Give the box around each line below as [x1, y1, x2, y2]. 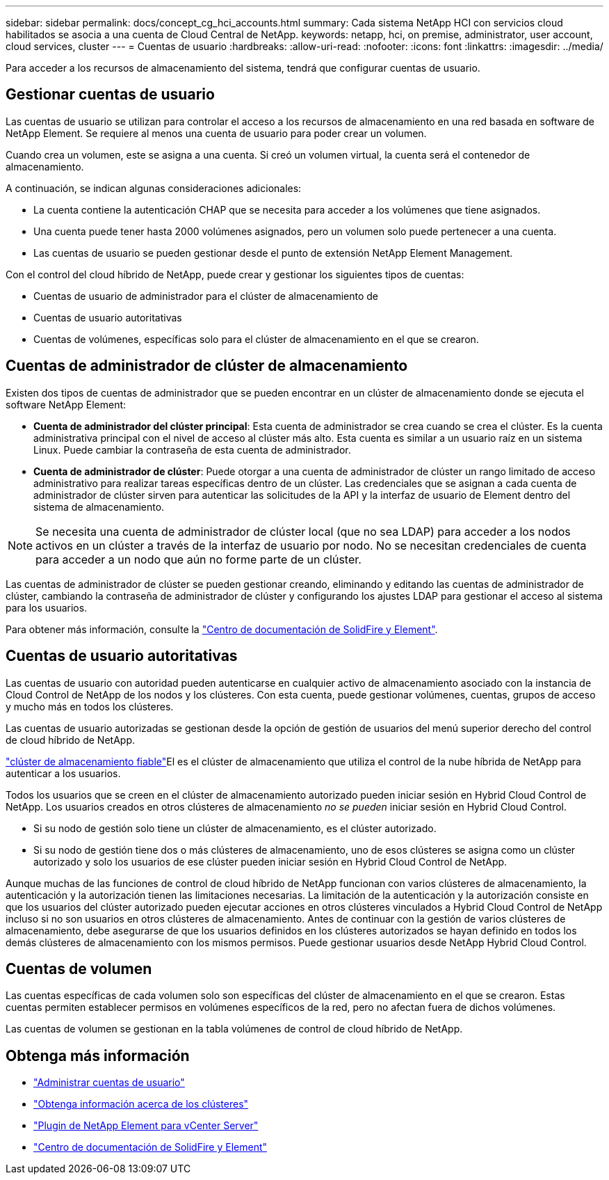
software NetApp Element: [6, 398, 127, 410]
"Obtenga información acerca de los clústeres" [33, 1098, 249, 1110]
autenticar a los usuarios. [6, 767, 121, 779]
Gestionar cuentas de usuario [6, 86, 215, 104]
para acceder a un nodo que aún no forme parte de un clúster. [35, 552, 362, 566]
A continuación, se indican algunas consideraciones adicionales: [6, 182, 302, 194]
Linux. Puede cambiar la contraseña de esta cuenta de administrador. [33, 443, 351, 456]
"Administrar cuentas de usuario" [33, 1076, 185, 1089]
